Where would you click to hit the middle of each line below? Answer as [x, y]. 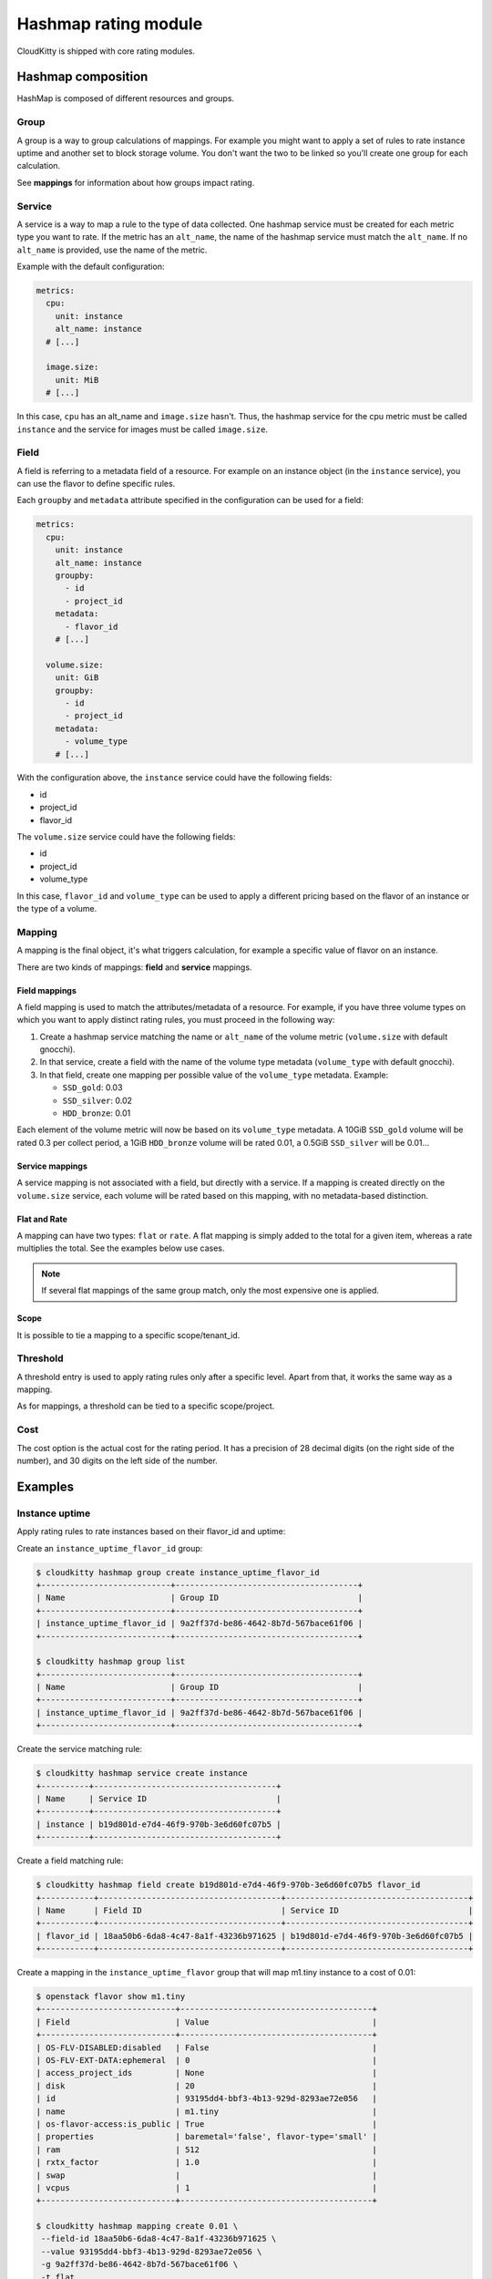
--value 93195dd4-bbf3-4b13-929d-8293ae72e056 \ [152, 2251]
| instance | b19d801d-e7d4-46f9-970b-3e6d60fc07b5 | [159, 1824]
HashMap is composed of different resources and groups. [126, 98]
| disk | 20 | [207, 2086]
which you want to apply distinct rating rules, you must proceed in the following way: [176, 1020]
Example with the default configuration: [91, 267]
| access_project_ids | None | [207, 2073]
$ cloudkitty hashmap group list [111, 1662]
